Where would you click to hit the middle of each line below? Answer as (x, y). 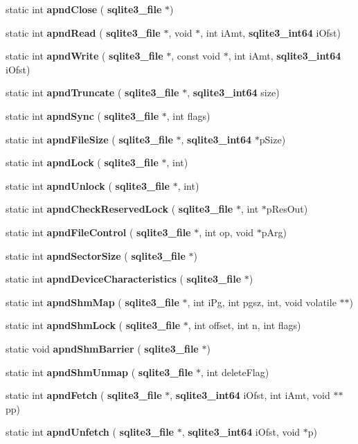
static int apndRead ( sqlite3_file (83, 32)
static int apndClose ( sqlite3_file (84, 9)
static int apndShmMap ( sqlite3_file (92, 302)
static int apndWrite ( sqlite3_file (84, 56)
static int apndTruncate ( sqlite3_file (92, 92)
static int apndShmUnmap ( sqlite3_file (99, 372)
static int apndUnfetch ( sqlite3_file (90, 432)
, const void (196, 56)
